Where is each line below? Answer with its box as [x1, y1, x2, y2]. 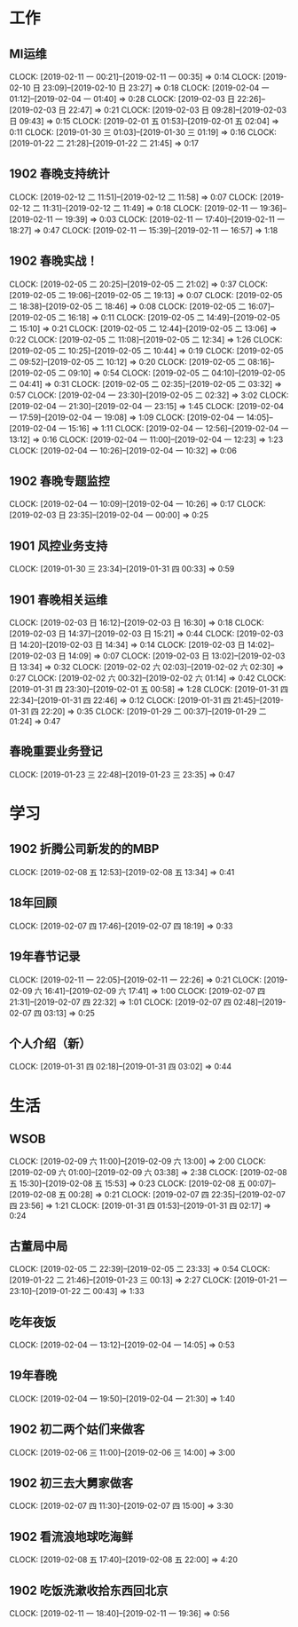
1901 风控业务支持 [9, 538, 108, 553]
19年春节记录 [9, 949, 81, 964]
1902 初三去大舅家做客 [9, 1475, 134, 1490]
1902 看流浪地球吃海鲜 [9, 1528, 134, 1544]
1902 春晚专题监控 [9, 474, 111, 489]
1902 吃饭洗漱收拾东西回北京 [9, 1583, 169, 1598]
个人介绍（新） [9, 1036, 91, 1051]
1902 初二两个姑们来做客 [9, 1422, 145, 1437]
